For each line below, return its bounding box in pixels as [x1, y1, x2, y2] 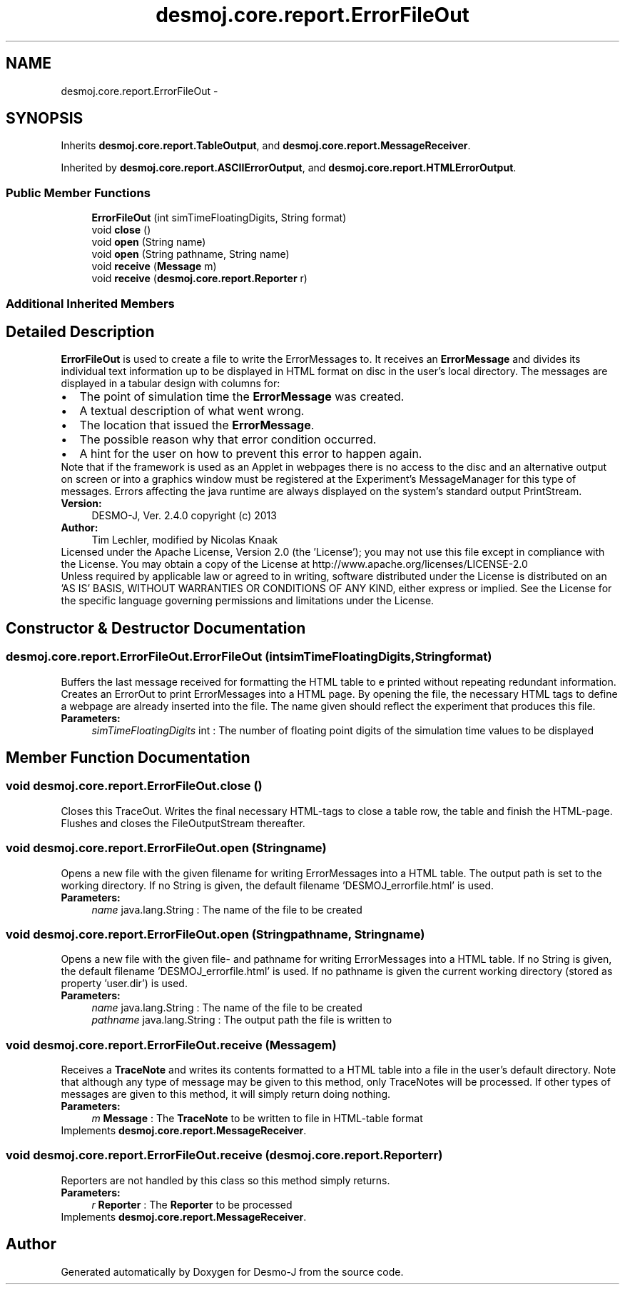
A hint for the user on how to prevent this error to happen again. [79, 446, 422, 461]
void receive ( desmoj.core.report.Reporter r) [91, 272, 308, 285]
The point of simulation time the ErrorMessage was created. [79, 389, 405, 404]
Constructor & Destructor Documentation [6, 619, 306, 637]
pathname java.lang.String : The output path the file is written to [91, 1014, 392, 1026]
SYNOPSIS [6, 109, 83, 128]
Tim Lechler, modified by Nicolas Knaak [91, 534, 278, 546]
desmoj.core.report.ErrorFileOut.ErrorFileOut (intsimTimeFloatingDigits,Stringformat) [6, 649, 492, 664]
